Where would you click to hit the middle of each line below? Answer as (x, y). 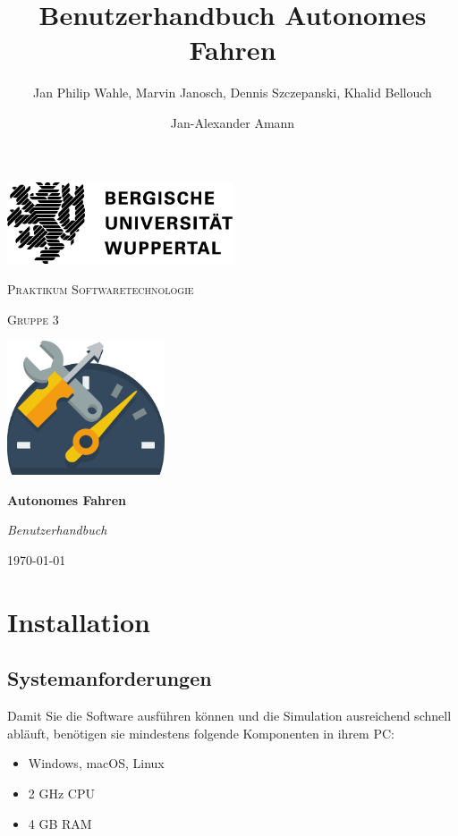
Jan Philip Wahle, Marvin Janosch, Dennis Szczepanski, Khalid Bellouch (233, 93)
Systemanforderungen (110, 678)
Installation (79, 621)
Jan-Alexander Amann (233, 122)
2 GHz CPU (61, 794)
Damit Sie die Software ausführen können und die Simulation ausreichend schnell (229, 716)
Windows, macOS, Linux (96, 763)
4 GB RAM (60, 823)
